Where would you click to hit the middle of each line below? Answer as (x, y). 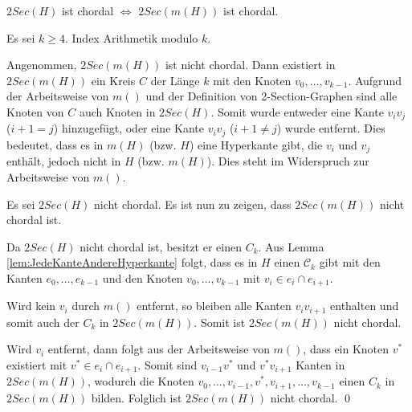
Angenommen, (42, 65)
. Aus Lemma (291, 246)
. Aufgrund (375, 80)
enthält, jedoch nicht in (64, 161)
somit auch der (43, 322)
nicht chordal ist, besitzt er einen (161, 246)
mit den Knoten (252, 80)
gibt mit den (350, 262)
